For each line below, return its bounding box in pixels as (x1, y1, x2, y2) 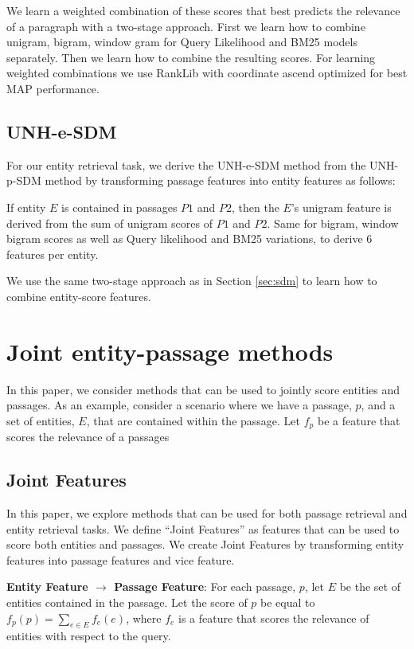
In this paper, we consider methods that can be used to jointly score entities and (6, 381, 400, 397)
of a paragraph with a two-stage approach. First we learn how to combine (6, 18, 365, 34)
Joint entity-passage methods (6, 334, 334, 367)
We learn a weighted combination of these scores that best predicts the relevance (6, 2, 400, 18)
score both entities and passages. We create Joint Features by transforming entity (6, 536, 404, 553)
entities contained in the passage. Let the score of (6, 594, 248, 611)
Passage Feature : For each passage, (114, 578, 296, 595)
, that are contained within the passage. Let (86, 412, 301, 428)
